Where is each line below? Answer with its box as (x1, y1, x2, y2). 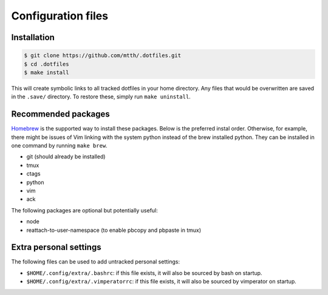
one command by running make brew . (11, 142, 108, 149)
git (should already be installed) (26, 153, 106, 160)
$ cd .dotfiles (24, 61, 69, 67)
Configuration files (11, 9, 109, 22)
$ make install (24, 69, 69, 76)
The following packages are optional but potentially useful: (11, 206, 158, 214)
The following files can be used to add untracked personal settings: (11, 258, 180, 265)
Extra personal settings (11, 242, 101, 253)
